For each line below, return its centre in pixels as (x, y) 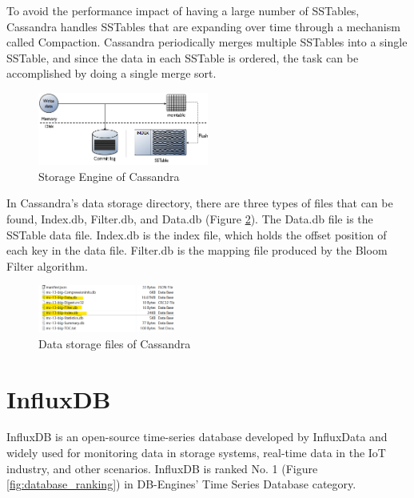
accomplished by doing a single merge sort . (111, 73)
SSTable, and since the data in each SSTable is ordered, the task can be (183, 57)
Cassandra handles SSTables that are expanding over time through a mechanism (203, 26)
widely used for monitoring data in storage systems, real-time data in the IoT (196, 453)
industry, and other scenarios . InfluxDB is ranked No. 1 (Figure (162, 468)
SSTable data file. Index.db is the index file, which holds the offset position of (197, 234)
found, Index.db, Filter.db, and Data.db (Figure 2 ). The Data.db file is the (190, 219)
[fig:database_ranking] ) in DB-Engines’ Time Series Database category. (181, 484)
